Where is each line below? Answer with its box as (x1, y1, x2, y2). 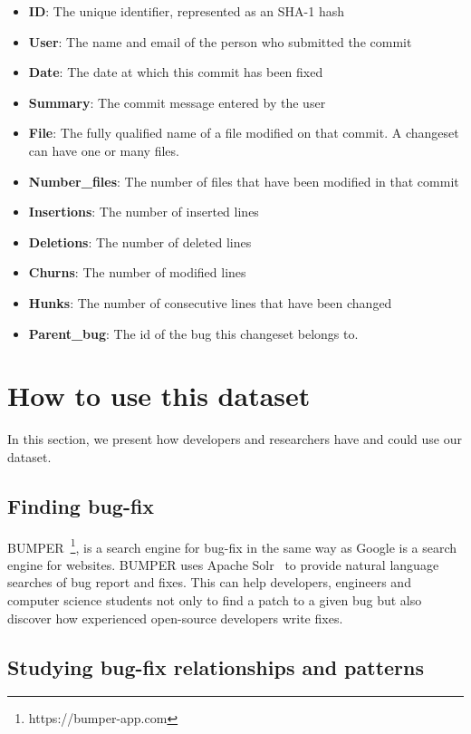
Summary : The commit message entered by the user (28, 92, 326, 111)
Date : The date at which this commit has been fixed (28, 63, 323, 82)
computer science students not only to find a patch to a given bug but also (7, 591, 422, 610)
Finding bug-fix (7, 491, 155, 519)
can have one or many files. (28, 140, 179, 159)
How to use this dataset (7, 377, 311, 414)
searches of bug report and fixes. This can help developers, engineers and (7, 573, 411, 592)
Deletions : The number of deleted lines (28, 232, 252, 251)
